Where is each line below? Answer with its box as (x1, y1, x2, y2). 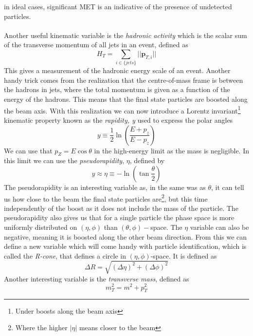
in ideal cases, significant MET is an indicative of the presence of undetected (4, 1, 232, 11)
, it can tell (211, 182, 244, 192)
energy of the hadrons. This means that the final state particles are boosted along (4, 94, 248, 104)
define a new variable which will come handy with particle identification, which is (4, 241, 247, 251)
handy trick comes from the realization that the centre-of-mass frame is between (4, 75, 243, 85)
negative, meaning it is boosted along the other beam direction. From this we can (4, 231, 247, 242)
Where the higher (15, 322, 68, 332)
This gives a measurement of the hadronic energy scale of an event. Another (4, 65, 231, 75)
